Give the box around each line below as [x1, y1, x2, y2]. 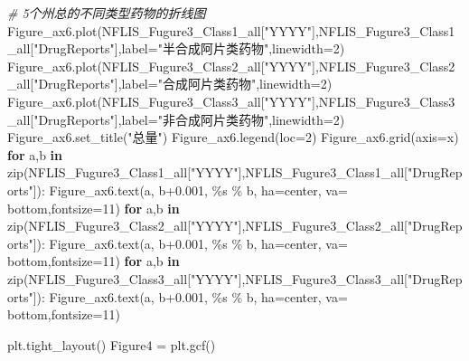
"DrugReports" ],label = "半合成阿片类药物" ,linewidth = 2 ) [33, 39, 345, 58]
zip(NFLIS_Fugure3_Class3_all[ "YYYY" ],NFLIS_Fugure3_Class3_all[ [7, 269, 408, 288]
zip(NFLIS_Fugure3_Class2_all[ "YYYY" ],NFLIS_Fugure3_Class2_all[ [7, 216, 408, 235]
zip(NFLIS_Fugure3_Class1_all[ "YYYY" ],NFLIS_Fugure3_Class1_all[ [7, 163, 408, 182]
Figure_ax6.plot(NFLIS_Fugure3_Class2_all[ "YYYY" [7, 56, 313, 75]
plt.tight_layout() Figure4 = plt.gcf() [7, 335, 216, 354]
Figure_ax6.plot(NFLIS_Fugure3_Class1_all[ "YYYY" [7, 21, 313, 40]
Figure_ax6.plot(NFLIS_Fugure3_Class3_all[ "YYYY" [7, 91, 313, 110]
